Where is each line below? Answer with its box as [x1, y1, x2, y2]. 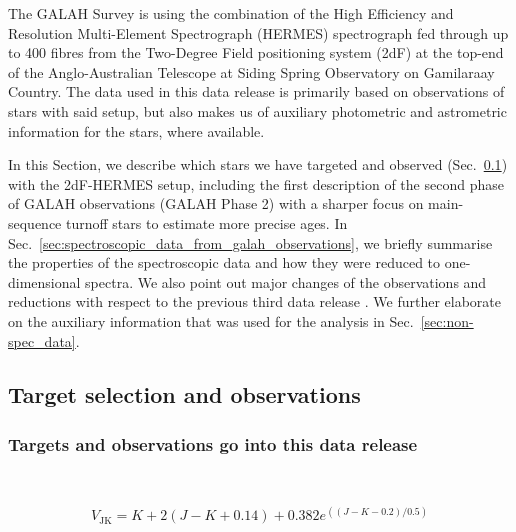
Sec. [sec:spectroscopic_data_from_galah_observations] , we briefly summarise [8, 232, 493, 253]
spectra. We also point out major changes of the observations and [85, 271, 487, 292]
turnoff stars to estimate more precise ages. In [66, 212, 348, 233]
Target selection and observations [8, 379, 361, 410]
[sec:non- [420, 310, 474, 331]
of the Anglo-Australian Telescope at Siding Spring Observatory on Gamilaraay [8, 61, 495, 82]
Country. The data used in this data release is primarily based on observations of [8, 81, 505, 102]
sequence [8, 212, 62, 233]
